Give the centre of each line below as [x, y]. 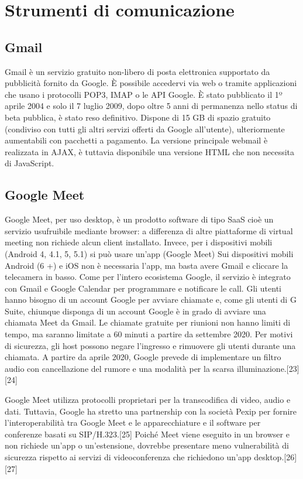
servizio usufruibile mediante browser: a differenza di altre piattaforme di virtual [149, 230]
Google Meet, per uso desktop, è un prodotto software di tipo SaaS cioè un [139, 219]
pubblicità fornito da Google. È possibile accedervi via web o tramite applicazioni [151, 83]
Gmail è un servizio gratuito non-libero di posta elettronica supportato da [137, 71]
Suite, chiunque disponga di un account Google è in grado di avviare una [135, 311]
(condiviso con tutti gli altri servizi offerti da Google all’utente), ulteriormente [145, 129]
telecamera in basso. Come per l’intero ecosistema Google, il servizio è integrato [148, 277]
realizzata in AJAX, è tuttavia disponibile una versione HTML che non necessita [150, 151]
